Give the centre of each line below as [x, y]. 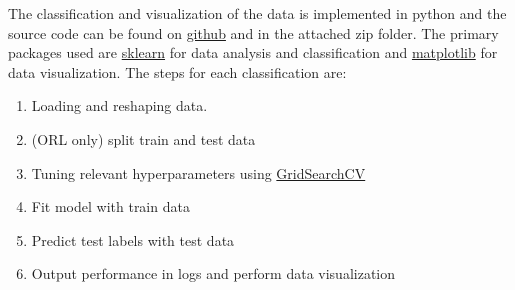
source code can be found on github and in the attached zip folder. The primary [253, 32]
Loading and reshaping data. [119, 105]
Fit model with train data [110, 206]
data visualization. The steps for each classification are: [177, 71]
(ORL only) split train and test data [143, 138]
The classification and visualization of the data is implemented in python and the [257, 13]
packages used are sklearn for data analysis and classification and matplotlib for [253, 52]
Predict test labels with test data [133, 239]
